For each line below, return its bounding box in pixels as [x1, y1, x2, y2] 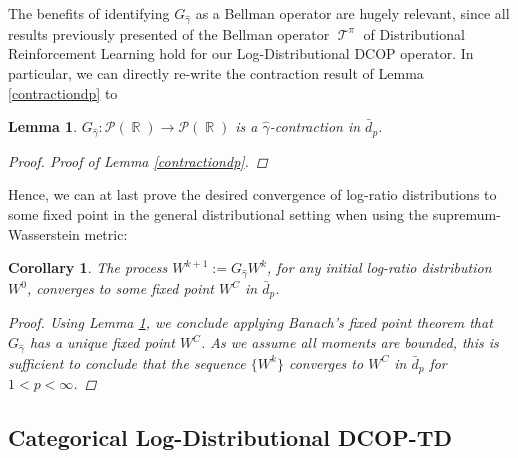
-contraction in [269, 116, 361, 137]
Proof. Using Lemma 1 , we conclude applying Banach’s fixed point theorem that [8, 312, 493, 333]
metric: [84, 223, 128, 244]
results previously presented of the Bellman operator [8, 23, 330, 44]
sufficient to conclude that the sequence [8, 352, 246, 373]
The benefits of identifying [8, 3, 170, 23]
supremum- [432, 204, 501, 225]
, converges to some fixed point [26, 278, 214, 298]
